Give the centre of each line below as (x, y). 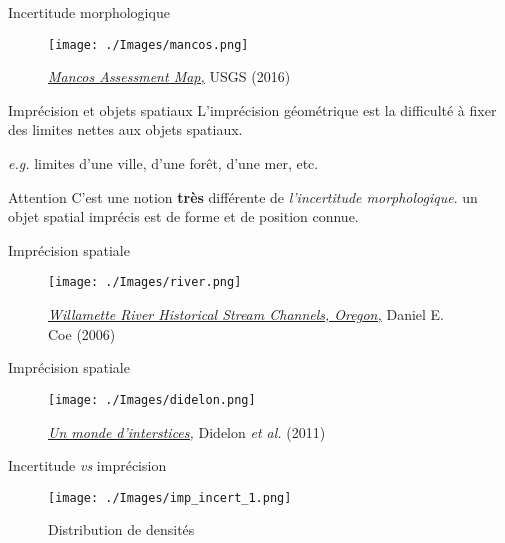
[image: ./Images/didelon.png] (152, 399)
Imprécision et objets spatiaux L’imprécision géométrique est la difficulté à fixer (252, 109)
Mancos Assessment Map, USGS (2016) (169, 76)
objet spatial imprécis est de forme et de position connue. (183, 216)
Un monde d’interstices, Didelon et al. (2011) (187, 431)
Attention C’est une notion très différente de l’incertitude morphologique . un (243, 196)
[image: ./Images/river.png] (145, 282)
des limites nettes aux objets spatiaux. (125, 129)
